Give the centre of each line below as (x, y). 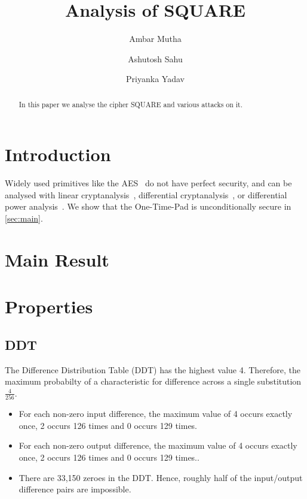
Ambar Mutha (155, 39)
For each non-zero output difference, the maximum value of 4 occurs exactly (158, 445)
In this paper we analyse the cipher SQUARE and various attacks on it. (131, 104)
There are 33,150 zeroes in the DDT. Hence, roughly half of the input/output (161, 477)
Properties (49, 306)
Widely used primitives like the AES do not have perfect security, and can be (148, 183)
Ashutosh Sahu (155, 58)
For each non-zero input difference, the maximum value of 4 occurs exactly (156, 414)
